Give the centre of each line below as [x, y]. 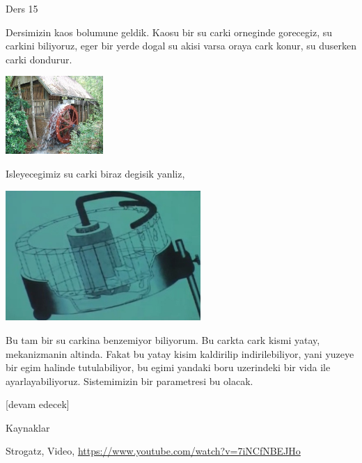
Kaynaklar [28, 427]
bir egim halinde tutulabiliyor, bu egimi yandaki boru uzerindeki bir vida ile [168, 367]
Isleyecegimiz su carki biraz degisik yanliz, [95, 174]
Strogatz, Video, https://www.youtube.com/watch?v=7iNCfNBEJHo [153, 451]
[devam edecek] [38, 404]
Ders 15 [22, 8]
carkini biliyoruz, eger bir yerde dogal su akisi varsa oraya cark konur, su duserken [181, 46]
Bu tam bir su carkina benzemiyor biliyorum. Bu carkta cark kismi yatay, [163, 339]
